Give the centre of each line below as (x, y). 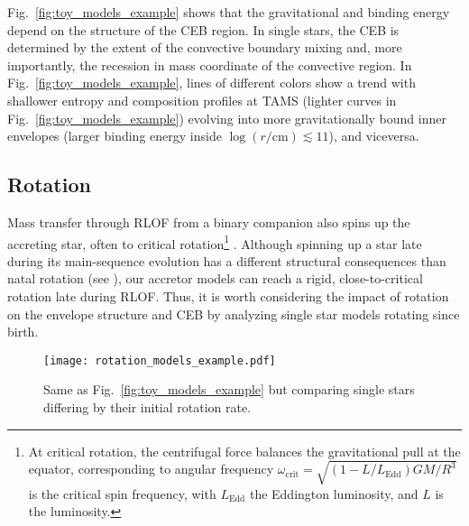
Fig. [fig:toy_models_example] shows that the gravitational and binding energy (229, 12)
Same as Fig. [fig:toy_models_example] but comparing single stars (229, 389)
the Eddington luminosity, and (334, 493)
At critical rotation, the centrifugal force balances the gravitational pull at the (244, 451)
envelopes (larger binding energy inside (115, 136)
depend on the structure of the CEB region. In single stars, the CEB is (203, 29)
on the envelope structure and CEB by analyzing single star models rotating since (234, 314)
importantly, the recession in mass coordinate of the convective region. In (210, 65)
